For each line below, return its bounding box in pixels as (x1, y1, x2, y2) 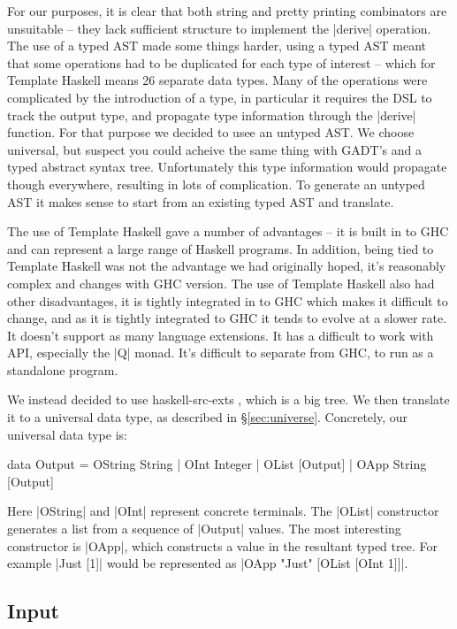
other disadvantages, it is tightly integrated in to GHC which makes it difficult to (7, 291, 448, 310)
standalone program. (7, 360, 118, 379)
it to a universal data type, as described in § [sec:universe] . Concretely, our (7, 408, 408, 426)
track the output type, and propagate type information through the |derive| (7, 105, 416, 124)
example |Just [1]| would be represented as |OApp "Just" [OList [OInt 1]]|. (7, 554, 408, 572)
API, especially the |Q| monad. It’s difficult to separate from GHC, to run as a (7, 343, 434, 362)
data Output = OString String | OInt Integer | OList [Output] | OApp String (7, 455, 427, 473)
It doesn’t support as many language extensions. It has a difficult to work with (7, 326, 434, 344)
